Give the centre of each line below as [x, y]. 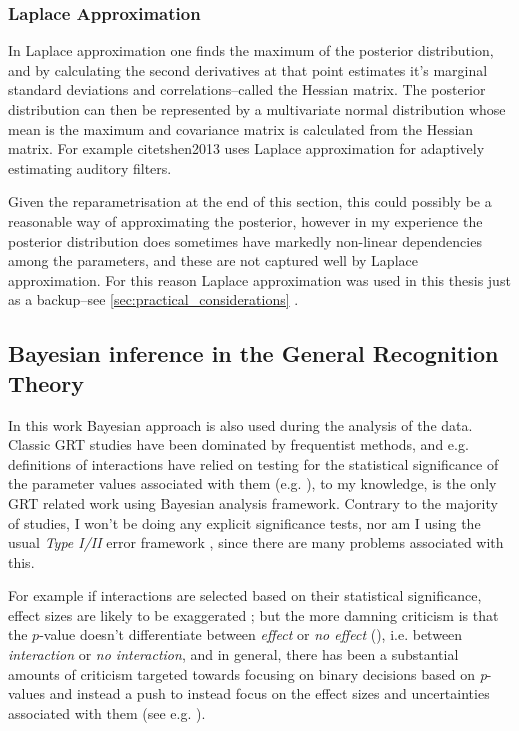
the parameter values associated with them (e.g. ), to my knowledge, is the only [252, 483]
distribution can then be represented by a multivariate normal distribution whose [257, 109]
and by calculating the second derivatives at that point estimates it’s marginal [248, 69]
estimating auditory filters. [90, 167]
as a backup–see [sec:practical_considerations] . [153, 299]
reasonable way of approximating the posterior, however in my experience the [245, 220]
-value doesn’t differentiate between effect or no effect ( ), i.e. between [251, 634]
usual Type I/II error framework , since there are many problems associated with [256, 542]
